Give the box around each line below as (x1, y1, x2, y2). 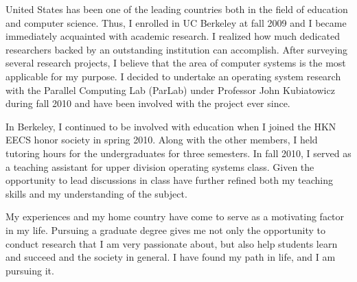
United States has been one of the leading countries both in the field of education (5, 2, 348, 16)
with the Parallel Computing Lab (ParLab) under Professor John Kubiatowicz (5, 82, 335, 97)
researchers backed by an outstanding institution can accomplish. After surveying (5, 42, 348, 56)
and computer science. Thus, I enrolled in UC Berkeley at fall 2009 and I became (5, 15, 347, 30)
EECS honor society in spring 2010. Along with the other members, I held (5, 132, 318, 147)
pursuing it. (5, 263, 54, 277)
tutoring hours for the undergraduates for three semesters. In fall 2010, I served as (5, 145, 352, 160)
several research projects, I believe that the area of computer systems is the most (5, 56, 346, 70)
